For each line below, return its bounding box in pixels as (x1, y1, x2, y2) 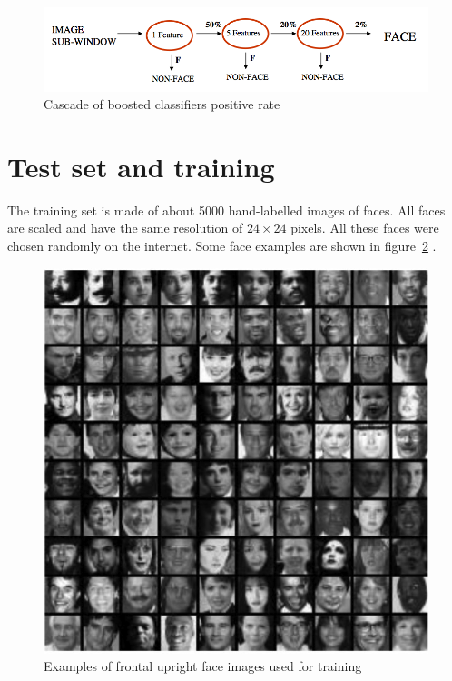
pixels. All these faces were (290, 218, 439, 237)
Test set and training (7, 147, 275, 185)
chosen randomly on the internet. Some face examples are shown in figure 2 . (7, 236, 437, 255)
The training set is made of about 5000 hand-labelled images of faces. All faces (7, 200, 446, 219)
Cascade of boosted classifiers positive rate (44, 95, 280, 114)
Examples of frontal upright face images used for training (44, 656, 362, 676)
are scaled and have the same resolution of (7, 218, 243, 237)
